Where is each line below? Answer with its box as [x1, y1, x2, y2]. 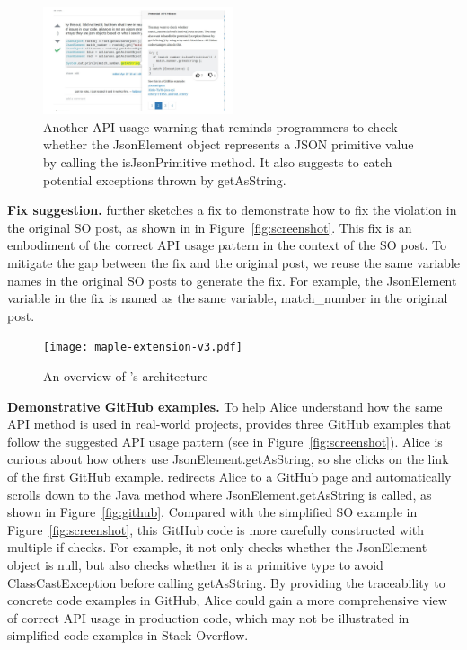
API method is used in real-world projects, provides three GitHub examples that [7, 414, 451, 433]
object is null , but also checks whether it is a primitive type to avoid [7, 555, 383, 574]
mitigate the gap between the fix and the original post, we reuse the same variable [7, 254, 460, 272]
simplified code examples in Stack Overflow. [7, 626, 249, 645]
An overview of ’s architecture [43, 367, 208, 386]
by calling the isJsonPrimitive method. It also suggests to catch [43, 153, 392, 172]
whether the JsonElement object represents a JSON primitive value [43, 135, 414, 154]
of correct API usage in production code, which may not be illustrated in [7, 608, 410, 627]
